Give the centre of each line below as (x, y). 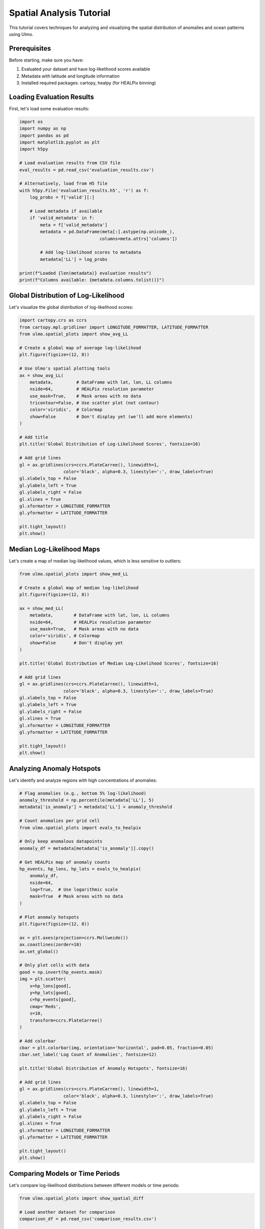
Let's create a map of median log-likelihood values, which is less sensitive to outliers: (95, 561)
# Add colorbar (38, 1041)
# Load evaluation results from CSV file (70, 163)
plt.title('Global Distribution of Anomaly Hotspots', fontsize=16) (104, 1068)
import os (31, 121)
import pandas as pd (44, 135)
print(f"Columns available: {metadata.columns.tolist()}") (92, 280)
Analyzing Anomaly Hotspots (55, 769)
